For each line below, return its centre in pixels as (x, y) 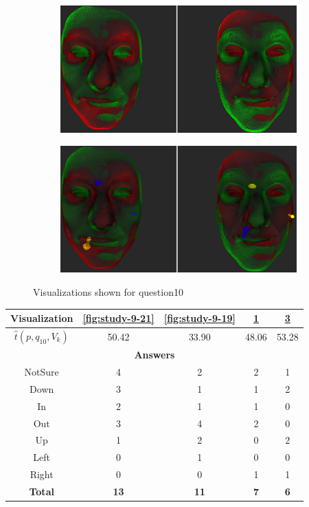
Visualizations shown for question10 (108, 292)
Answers (154, 355)
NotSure (42, 372)
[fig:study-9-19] (199, 318)
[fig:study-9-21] (118, 318)
